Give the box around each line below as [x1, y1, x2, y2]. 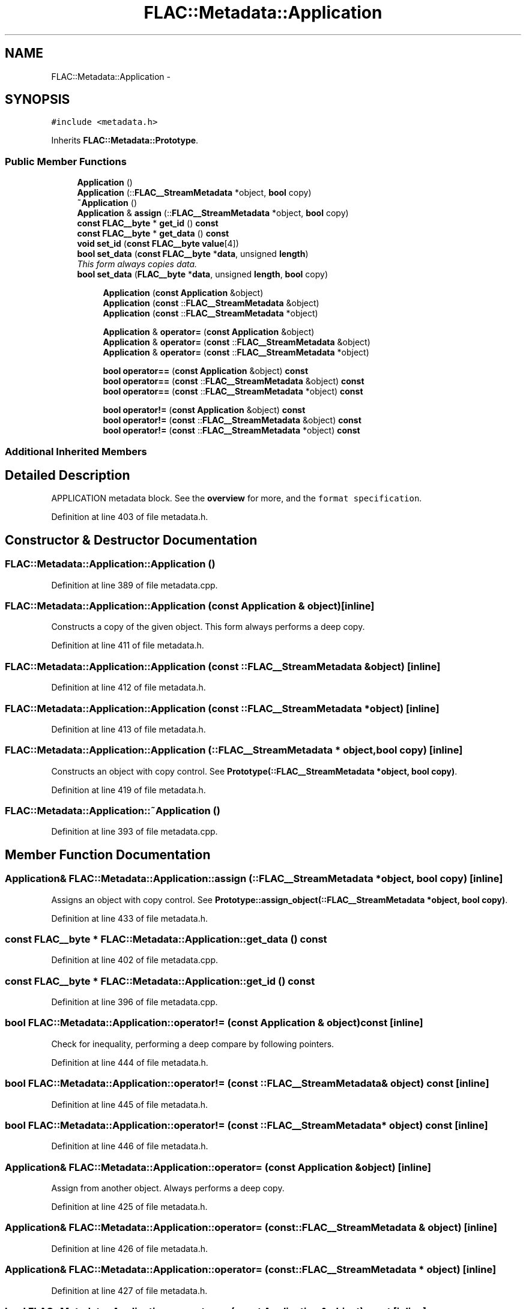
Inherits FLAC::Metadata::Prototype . [51, 135, 199, 146]
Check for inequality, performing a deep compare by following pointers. [51, 1038, 334, 1049]
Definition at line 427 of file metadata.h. [51, 1285, 208, 1296]
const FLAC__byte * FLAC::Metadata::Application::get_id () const [5, 975, 315, 987]
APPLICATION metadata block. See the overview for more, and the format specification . [51, 493, 422, 504]
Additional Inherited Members [5, 445, 147, 458]
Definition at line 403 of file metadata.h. [51, 512, 208, 522]
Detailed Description [5, 467, 130, 483]
